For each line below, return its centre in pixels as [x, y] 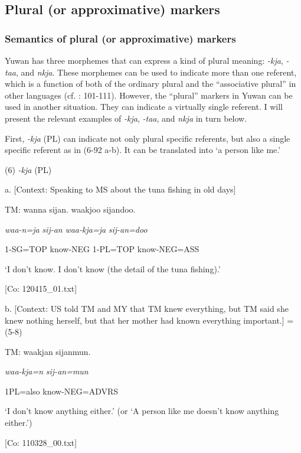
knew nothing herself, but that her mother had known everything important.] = [149, 320]
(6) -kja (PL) [28, 169]
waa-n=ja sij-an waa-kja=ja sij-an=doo [76, 229]
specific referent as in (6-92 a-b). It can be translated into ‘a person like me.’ [143, 150]
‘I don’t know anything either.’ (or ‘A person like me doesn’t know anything [142, 411]
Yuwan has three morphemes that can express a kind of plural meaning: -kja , [144, 60]
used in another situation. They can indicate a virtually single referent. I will [144, 107]
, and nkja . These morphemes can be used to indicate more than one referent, [156, 72]
